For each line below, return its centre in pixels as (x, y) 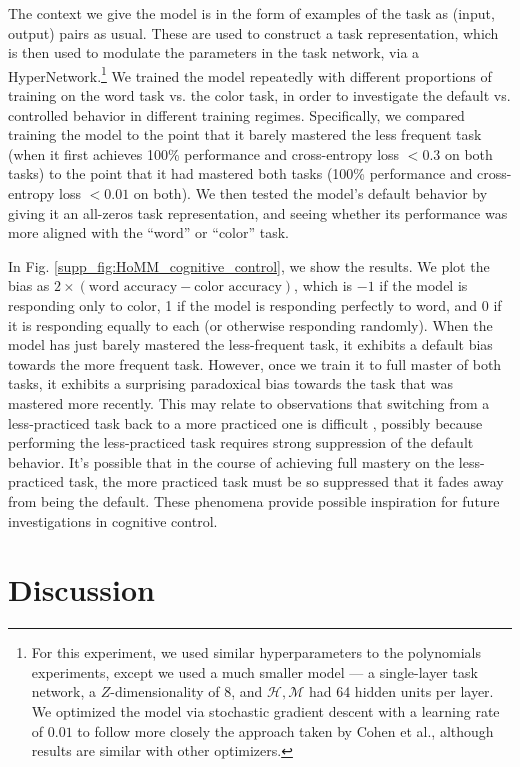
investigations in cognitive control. (113, 520)
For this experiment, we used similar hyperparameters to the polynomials (256, 652)
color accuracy (238, 287)
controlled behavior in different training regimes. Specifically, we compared (236, 114)
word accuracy (133, 287)
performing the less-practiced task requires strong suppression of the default (241, 442)
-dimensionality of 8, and (186, 691)
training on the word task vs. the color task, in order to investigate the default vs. (259, 95)
